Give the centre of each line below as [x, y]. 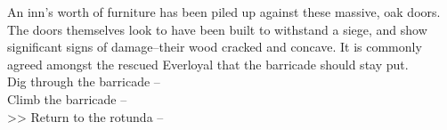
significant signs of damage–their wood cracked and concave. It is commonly [215, 47]
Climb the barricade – [67, 98]
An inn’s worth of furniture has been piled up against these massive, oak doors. [224, 12]
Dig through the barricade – [84, 81]
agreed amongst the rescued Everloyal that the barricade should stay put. [208, 64]
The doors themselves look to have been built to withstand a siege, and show [217, 29]
